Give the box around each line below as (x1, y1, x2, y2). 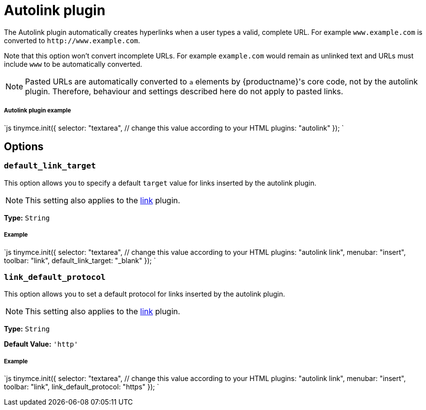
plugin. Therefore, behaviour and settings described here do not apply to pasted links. (25, 86, 343, 96)
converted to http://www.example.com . (4, 36, 141, 45)
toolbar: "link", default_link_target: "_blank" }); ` (4, 256, 156, 265)
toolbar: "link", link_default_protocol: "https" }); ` (4, 383, 159, 391)
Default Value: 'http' (4, 340, 78, 349)
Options (4, 140, 44, 153)
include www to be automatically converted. (4, 59, 142, 68)
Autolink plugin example (4, 107, 71, 114)
